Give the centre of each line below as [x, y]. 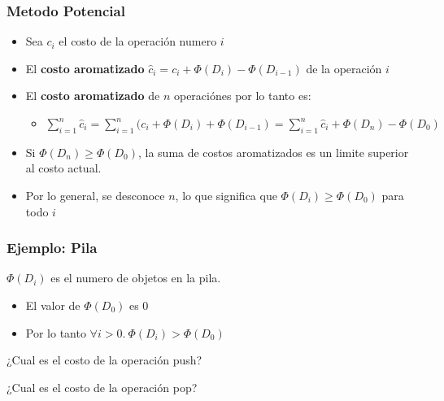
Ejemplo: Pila [52, 248]
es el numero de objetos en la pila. [136, 278]
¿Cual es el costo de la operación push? [104, 360]
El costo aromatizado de [93, 96]
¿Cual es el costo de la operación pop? [102, 387]
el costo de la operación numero [138, 41]
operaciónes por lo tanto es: [242, 96]
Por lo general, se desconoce [95, 195]
